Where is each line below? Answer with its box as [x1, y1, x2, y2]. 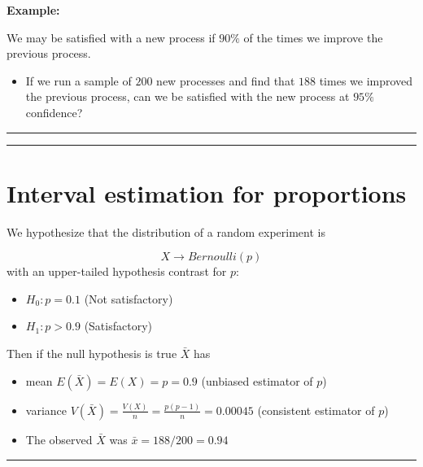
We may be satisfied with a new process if [7, 28, 216, 46]
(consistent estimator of [257, 401, 375, 418]
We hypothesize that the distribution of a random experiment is [7, 223, 325, 240]
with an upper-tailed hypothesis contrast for [7, 263, 227, 280]
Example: [7, 2, 60, 18]
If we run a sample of [25, 72, 132, 89]
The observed [25, 430, 93, 447]
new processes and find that [156, 72, 295, 89]
